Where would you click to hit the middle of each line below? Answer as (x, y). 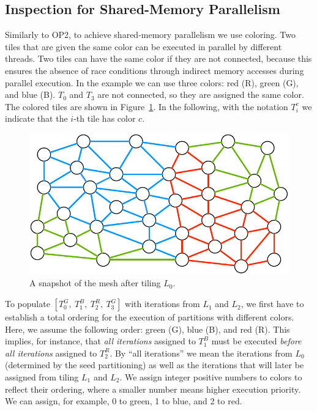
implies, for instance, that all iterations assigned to (100, 341)
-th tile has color (105, 118)
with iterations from (162, 304)
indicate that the (36, 118)
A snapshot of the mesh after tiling (95, 283)
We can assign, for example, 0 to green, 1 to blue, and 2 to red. (124, 401)
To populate (28, 304)
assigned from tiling (42, 377)
